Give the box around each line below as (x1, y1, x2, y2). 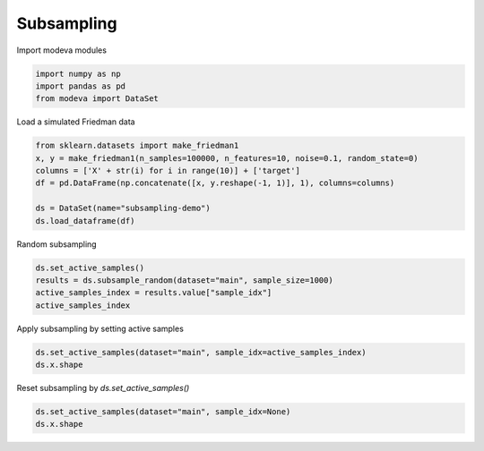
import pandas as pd (35, 81, 125, 91)
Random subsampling (16, 238, 98, 250)
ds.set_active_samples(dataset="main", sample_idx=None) (35, 407, 291, 417)
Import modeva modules (16, 45, 108, 55)
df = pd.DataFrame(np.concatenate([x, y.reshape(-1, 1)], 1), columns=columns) (35, 178, 395, 188)
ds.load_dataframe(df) (35, 216, 135, 225)
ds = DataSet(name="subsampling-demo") (35, 203, 211, 214)
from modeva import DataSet (35, 94, 159, 104)
